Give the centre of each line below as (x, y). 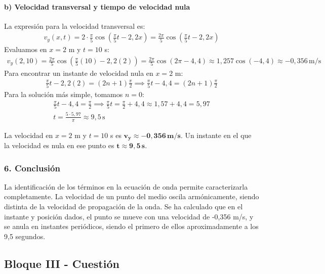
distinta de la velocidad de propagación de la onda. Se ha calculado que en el (124, 207)
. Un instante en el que (216, 135)
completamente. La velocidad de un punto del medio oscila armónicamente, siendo (132, 196)
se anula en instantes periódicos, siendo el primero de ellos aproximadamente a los (131, 226)
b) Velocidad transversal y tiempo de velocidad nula (97, 6)
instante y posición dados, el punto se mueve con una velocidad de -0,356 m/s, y (129, 216)
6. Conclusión (32, 168)
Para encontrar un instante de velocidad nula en (79, 73)
